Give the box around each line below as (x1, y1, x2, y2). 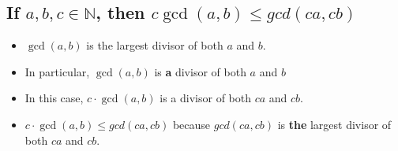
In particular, (24, 63, 90, 79)
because (172, 116, 211, 132)
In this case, (24, 90, 84, 106)
